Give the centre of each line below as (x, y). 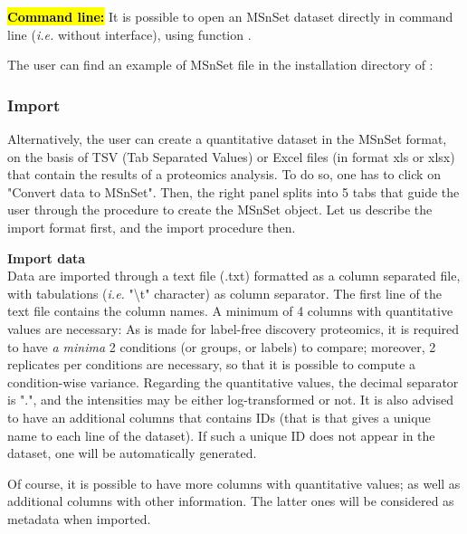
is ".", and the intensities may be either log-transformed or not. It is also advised (230, 400)
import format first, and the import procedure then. (152, 227)
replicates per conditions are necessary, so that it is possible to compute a (212, 364)
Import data (47, 257)
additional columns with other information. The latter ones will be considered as (231, 501)
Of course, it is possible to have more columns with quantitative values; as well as (234, 483)
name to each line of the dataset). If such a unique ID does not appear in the (221, 435)
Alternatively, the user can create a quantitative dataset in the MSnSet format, (227, 138)
